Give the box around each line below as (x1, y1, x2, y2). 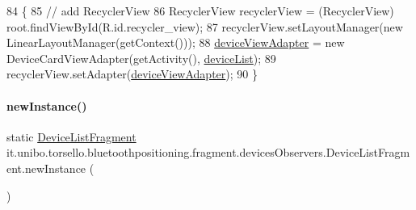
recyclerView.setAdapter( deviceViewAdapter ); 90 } (6, 65, 258, 82)
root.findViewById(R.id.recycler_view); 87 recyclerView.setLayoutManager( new (6, 18, 403, 35)
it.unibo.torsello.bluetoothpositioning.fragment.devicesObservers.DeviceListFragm (6, 144, 410, 161)
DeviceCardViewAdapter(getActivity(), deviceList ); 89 (6, 49, 276, 66)
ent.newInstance (6, 159, 86, 176)
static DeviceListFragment (6, 128, 137, 145)
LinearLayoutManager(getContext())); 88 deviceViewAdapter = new (6, 34, 345, 51)
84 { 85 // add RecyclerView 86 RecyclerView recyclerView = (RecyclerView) (6, 2, 394, 19)
